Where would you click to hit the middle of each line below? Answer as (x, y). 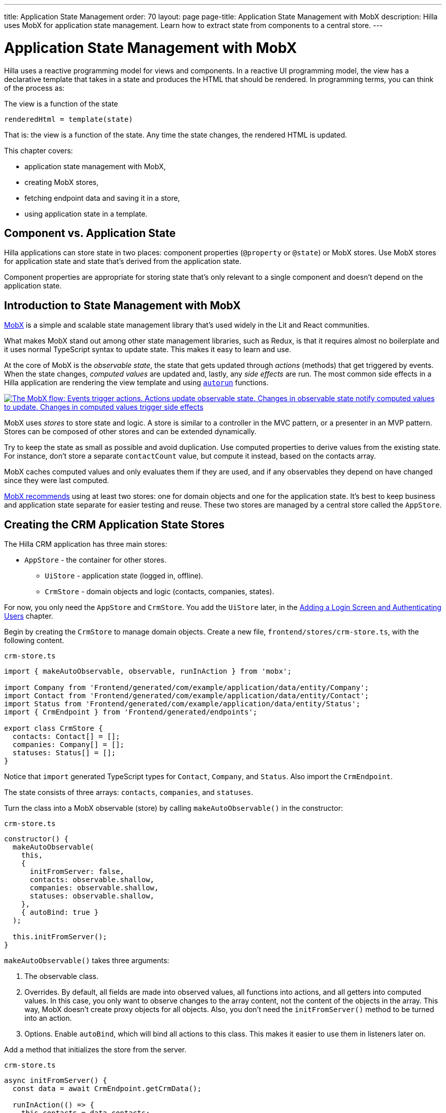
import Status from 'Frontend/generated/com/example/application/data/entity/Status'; (182, 704)
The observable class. (62, 976)
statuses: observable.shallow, (92, 896)
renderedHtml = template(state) (68, 119)
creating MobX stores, (62, 182)
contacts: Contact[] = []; (66, 737)
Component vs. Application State (90, 233)
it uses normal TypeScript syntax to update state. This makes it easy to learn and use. (148, 350)
